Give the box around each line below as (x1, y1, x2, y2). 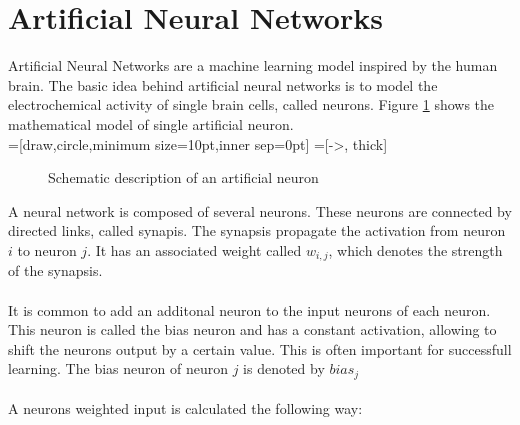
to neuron (17, 239, 77, 260)
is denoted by (243, 358, 325, 379)
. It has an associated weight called (87, 239, 302, 260)
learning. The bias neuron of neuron (8, 358, 228, 379)
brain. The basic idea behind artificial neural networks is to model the (8, 74, 438, 95)
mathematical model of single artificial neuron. (8, 113, 294, 134)
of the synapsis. (8, 260, 103, 281)
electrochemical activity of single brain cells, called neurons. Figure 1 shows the (8, 94, 495, 115)
